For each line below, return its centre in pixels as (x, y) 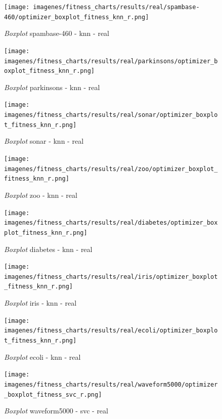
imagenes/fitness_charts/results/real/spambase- (116, 7)
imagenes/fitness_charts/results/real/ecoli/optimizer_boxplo (111, 331)
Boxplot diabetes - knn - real (48, 249)
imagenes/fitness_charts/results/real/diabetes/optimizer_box (111, 223)
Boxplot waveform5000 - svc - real (56, 411)
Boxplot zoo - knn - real (41, 195)
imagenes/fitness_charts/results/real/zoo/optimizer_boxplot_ (111, 169)
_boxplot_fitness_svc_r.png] (53, 394)
